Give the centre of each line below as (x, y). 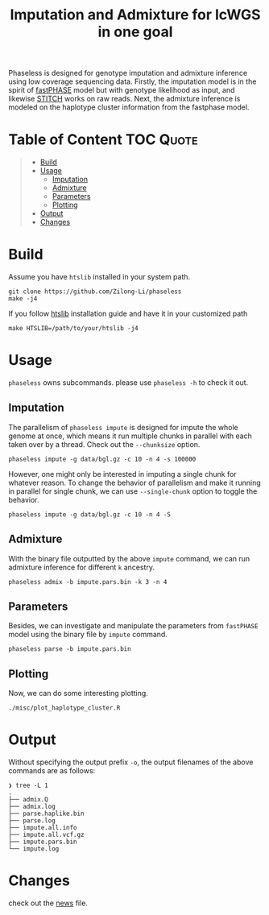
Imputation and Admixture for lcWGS (135, 15)
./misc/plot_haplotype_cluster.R (64, 708)
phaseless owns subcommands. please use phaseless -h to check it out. (128, 383)
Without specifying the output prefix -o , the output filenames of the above (131, 762)
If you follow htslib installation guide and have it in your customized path (128, 314)
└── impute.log (34, 849)
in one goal (135, 32)
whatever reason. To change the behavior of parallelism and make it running (134, 482)
